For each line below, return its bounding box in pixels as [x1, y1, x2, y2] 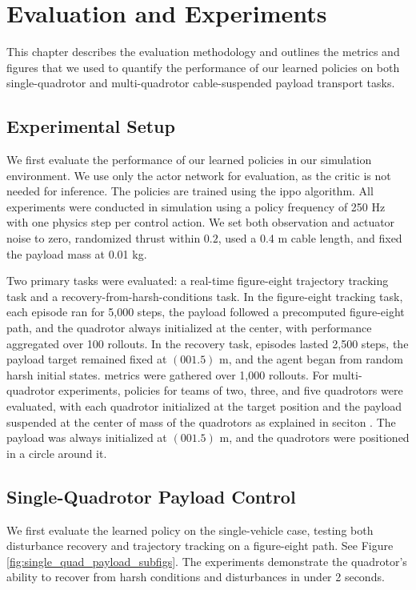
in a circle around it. [6, 444, 107, 461]
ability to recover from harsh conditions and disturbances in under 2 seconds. [6, 568, 385, 585]
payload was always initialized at [6, 429, 167, 446]
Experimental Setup [6, 114, 175, 138]
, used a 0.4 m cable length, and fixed [218, 230, 402, 247]
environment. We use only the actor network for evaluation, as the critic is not [6, 167, 391, 183]
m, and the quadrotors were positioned [219, 429, 410, 446]
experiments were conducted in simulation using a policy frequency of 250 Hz [6, 198, 386, 215]
